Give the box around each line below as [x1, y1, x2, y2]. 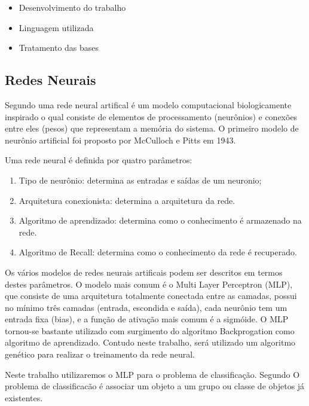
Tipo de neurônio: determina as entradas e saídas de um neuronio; [19, 173, 262, 186]
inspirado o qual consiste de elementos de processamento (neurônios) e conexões [5, 110, 298, 123]
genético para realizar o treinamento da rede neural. [5, 348, 195, 361]
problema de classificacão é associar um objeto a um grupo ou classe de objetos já [5, 380, 305, 392]
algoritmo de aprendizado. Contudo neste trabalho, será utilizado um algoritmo [5, 336, 296, 349]
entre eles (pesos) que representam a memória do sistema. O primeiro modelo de [5, 122, 299, 135]
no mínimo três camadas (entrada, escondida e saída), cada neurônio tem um [5, 301, 287, 313]
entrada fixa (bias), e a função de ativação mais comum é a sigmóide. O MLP [5, 313, 289, 325]
